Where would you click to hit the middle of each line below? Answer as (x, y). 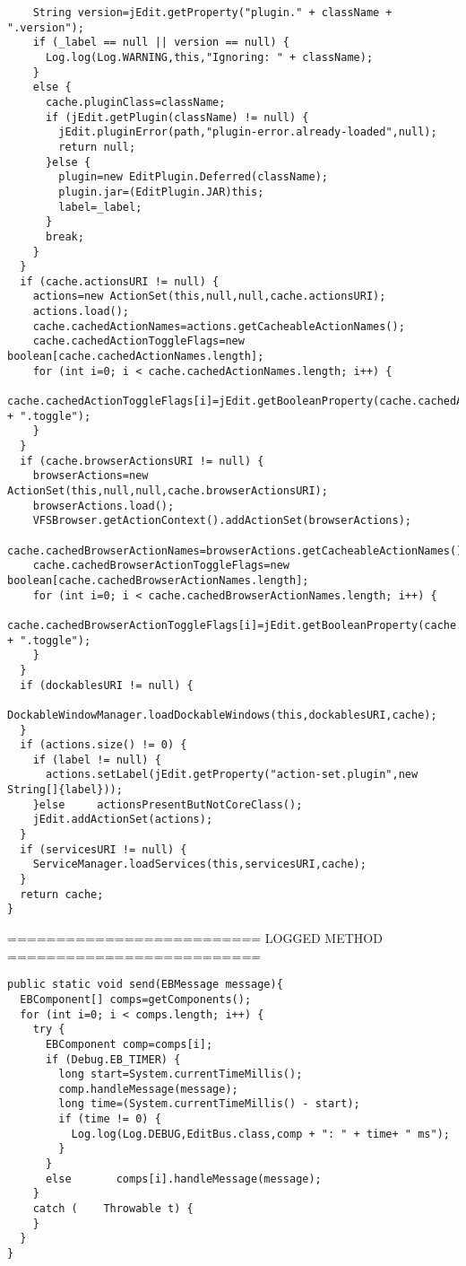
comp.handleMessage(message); (148, 1089)
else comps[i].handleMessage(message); (183, 1179)
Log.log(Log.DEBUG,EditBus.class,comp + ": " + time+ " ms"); (260, 1134)
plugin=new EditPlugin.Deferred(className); (193, 177)
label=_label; (100, 207)
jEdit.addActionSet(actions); (123, 820)
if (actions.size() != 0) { (104, 745)
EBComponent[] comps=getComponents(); (136, 999)
